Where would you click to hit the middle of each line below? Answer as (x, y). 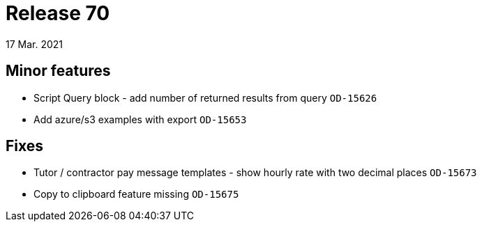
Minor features (58, 71)
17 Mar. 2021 (35, 44)
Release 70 (58, 13)
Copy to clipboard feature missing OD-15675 (136, 194)
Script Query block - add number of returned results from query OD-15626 (205, 97)
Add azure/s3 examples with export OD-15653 (140, 119)
